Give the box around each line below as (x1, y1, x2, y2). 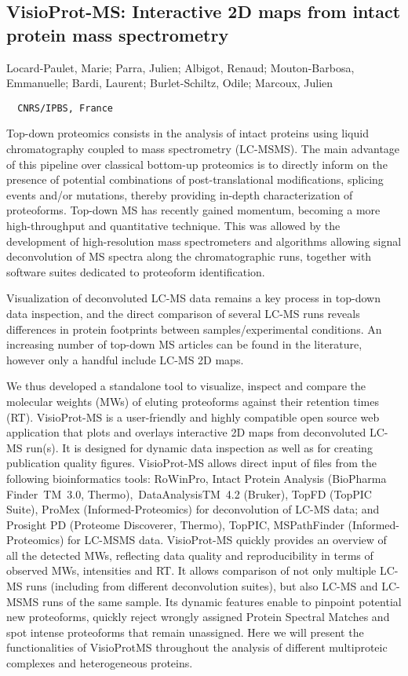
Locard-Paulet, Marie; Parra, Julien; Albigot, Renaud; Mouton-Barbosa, (6, 59, 355, 75)
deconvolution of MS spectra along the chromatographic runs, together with (6, 248, 372, 265)
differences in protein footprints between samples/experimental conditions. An (6, 320, 382, 337)
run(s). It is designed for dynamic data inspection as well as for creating (26, 439, 373, 455)
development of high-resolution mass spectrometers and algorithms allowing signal (6, 232, 402, 249)
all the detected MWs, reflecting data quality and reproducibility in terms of (6, 546, 373, 563)
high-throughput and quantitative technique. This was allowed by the (6, 217, 341, 233)
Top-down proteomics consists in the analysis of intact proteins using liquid (6, 125, 369, 141)
